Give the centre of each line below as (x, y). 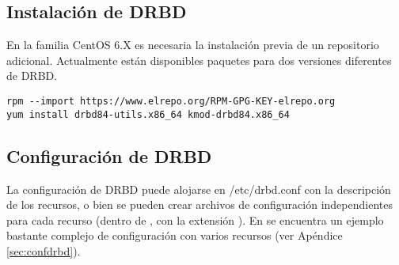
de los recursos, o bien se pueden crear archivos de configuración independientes (199, 204)
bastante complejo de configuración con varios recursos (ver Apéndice (175, 235)
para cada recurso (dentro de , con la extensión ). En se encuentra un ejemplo (195, 220)
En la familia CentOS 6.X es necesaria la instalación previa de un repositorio (193, 45)
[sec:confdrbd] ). (44, 250)
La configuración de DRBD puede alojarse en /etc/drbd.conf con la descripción (199, 189)
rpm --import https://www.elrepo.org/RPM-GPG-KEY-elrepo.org (171, 101)
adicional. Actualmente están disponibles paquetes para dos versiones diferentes (199, 60)
